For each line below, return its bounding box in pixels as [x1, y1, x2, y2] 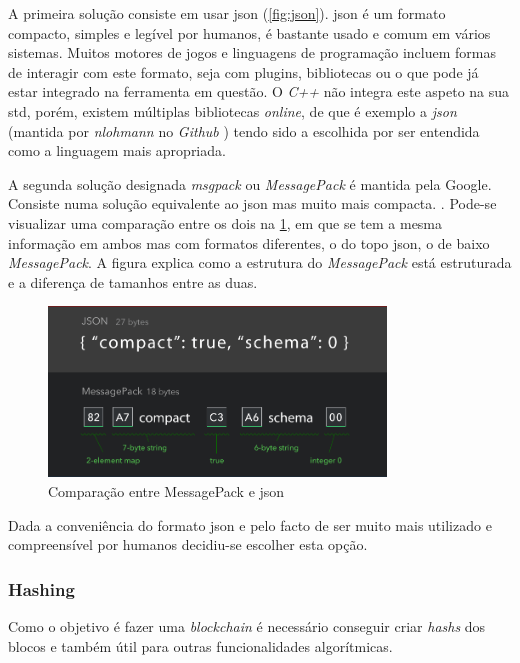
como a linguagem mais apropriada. [8, 140, 226, 161]
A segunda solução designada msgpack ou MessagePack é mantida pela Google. [8, 173, 492, 194]
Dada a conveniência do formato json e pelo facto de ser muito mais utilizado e [8, 514, 492, 535]
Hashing [8, 576, 75, 601]
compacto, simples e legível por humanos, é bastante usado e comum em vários [8, 22, 491, 43]
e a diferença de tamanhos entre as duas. [8, 271, 258, 292]
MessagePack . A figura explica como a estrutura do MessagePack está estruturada [8, 252, 512, 273]
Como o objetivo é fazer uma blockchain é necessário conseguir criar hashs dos [8, 615, 486, 636]
